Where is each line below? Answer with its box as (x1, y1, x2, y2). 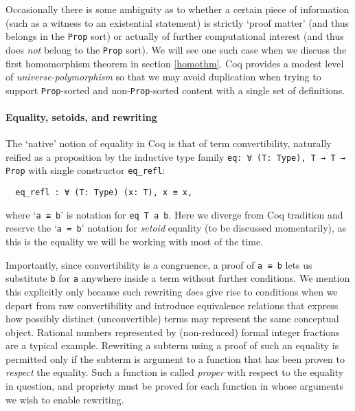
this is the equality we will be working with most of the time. (5, 234, 264, 249)
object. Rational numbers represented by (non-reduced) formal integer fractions (5, 324, 340, 339)
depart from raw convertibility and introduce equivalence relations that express (5, 298, 339, 312)
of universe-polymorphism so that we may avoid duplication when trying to (5, 69, 321, 84)
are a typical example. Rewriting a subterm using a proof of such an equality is (5, 338, 339, 353)
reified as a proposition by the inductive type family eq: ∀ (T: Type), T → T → (5, 149, 345, 164)
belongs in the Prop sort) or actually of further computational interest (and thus (5, 29, 344, 43)
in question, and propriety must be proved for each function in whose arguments (5, 379, 344, 393)
